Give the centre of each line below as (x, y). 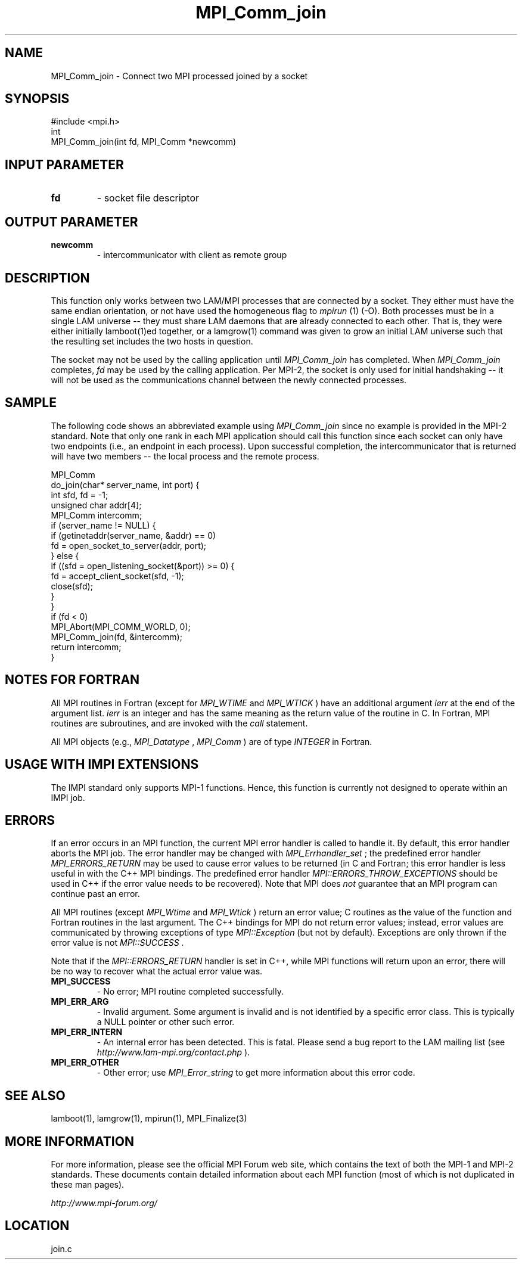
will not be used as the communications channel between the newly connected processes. (229, 380)
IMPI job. (68, 797)
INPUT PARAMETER (64, 164)
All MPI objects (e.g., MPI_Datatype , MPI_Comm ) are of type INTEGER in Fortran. (212, 741)
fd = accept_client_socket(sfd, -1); (117, 576)
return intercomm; (86, 647)
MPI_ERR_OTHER (85, 1063)
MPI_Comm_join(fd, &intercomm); (116, 636)
